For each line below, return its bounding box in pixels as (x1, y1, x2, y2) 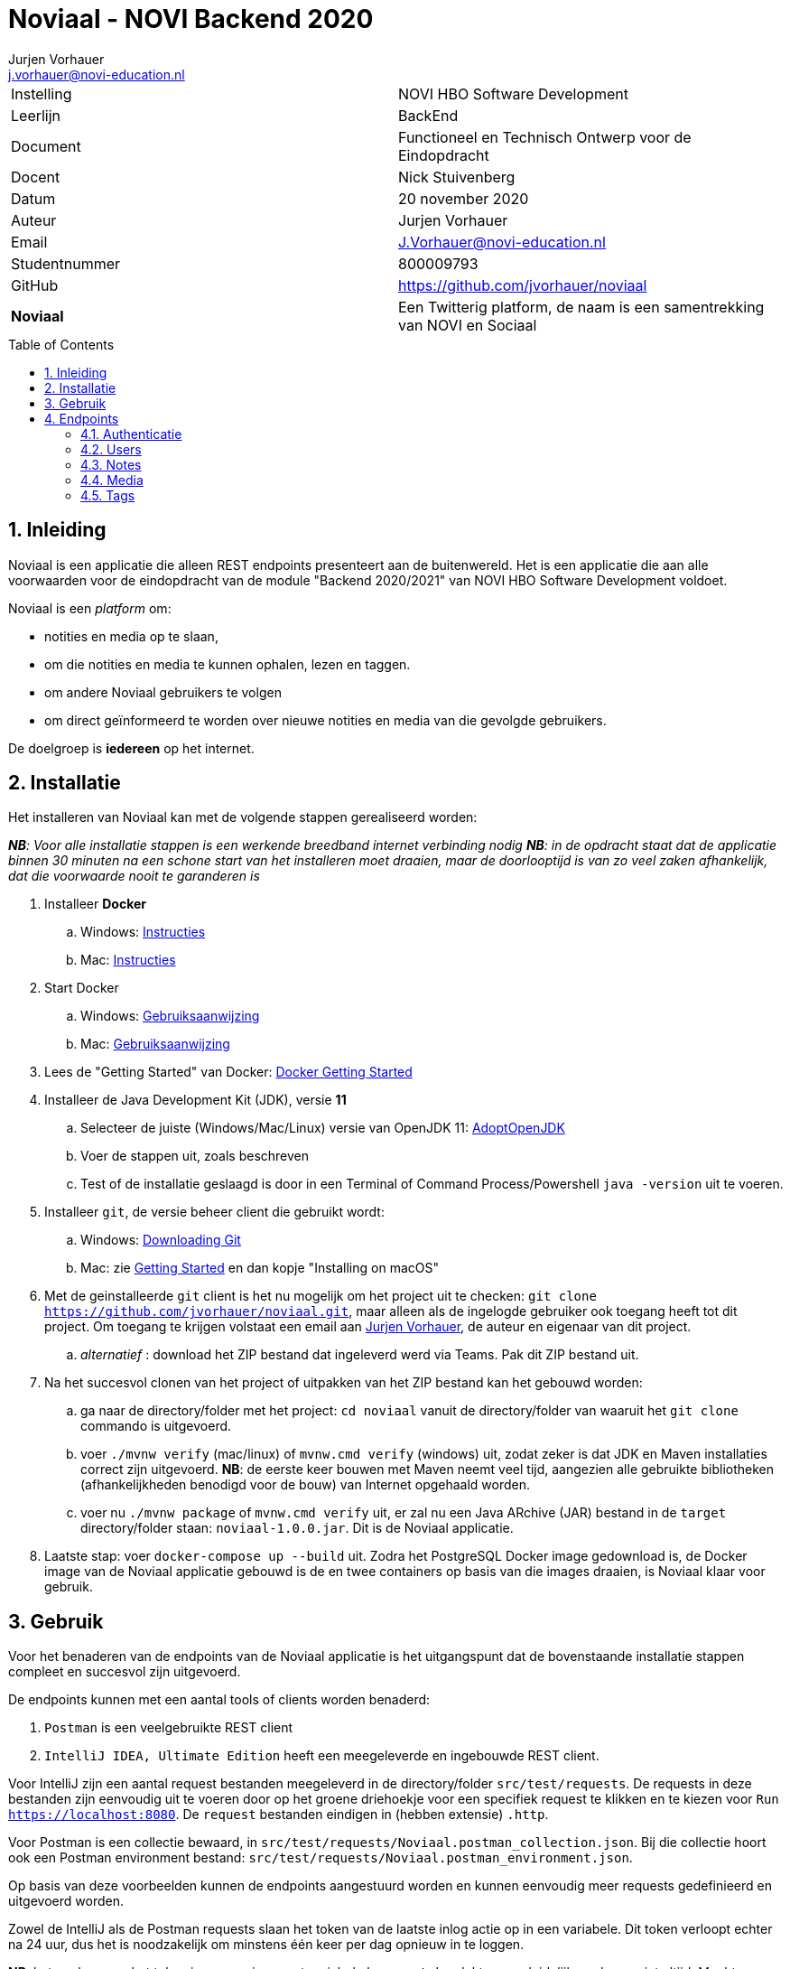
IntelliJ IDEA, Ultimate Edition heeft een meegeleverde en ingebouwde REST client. (44, 1748, 599, 1764)
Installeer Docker (44, 896, 147, 912)
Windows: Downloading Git (80, 1232, 241, 1248)
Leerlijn (11, 106, 61, 125)
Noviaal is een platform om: (8, 600, 172, 616)
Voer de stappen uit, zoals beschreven (80, 1148, 310, 1164)
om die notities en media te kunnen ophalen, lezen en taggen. (44, 656, 411, 672)
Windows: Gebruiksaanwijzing (80, 1008, 260, 1024)
